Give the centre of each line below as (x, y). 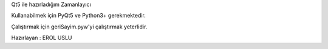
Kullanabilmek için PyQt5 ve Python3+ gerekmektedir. (78, 16)
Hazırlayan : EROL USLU (42, 38)
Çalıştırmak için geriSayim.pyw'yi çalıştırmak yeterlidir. (79, 27)
